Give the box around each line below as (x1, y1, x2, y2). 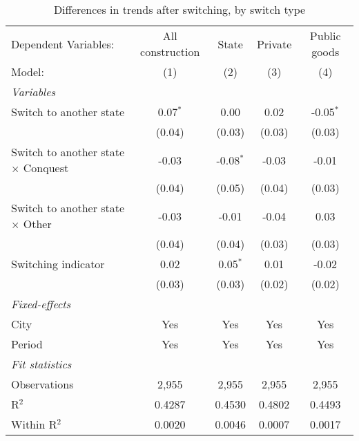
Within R (11, 416, 57, 432)
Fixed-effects (11, 296, 71, 312)
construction (140, 44, 200, 59)
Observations (11, 376, 74, 392)
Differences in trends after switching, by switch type (53, 1, 306, 17)
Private (256, 35, 292, 52)
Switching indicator (11, 256, 105, 272)
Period (11, 336, 43, 352)
